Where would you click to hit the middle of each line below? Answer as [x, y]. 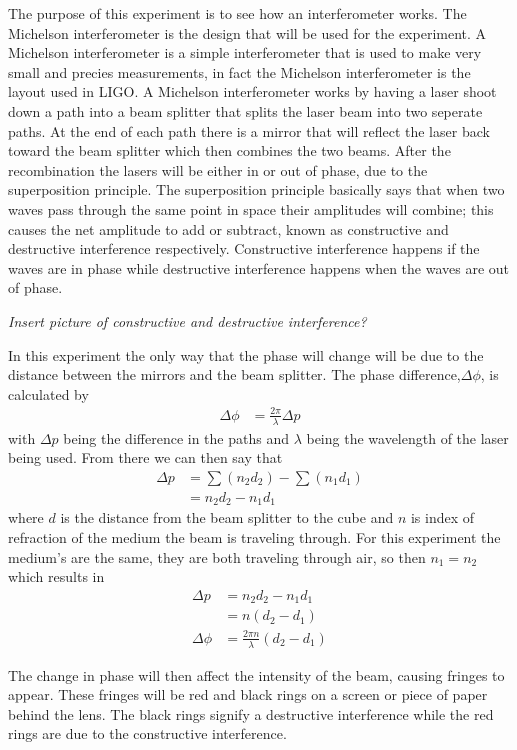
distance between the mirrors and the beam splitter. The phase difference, [234, 374]
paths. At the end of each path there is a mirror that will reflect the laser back [249, 130]
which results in [56, 576]
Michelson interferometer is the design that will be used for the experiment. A [247, 32]
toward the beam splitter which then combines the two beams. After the [229, 150]
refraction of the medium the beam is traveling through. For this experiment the [254, 536]
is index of [442, 517]
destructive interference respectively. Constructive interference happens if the [244, 248]
